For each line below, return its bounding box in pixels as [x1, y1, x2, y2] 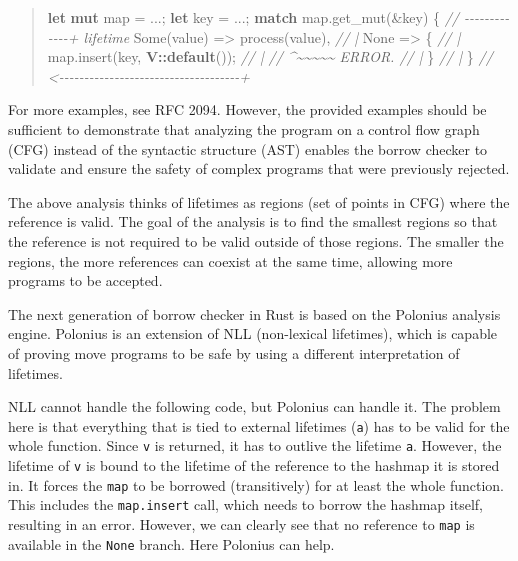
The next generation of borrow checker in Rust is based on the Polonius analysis [8, 303, 501, 324]
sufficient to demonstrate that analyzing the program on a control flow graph [8, 118, 480, 139]
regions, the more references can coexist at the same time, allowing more [8, 250, 453, 271]
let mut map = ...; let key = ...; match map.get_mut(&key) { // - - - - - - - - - [47, 7, 510, 27]
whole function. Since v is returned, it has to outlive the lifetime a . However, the [8, 435, 502, 456]
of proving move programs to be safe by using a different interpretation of [8, 342, 460, 363]
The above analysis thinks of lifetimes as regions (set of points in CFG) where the [8, 191, 510, 212]
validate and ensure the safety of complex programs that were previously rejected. [8, 158, 510, 179]
